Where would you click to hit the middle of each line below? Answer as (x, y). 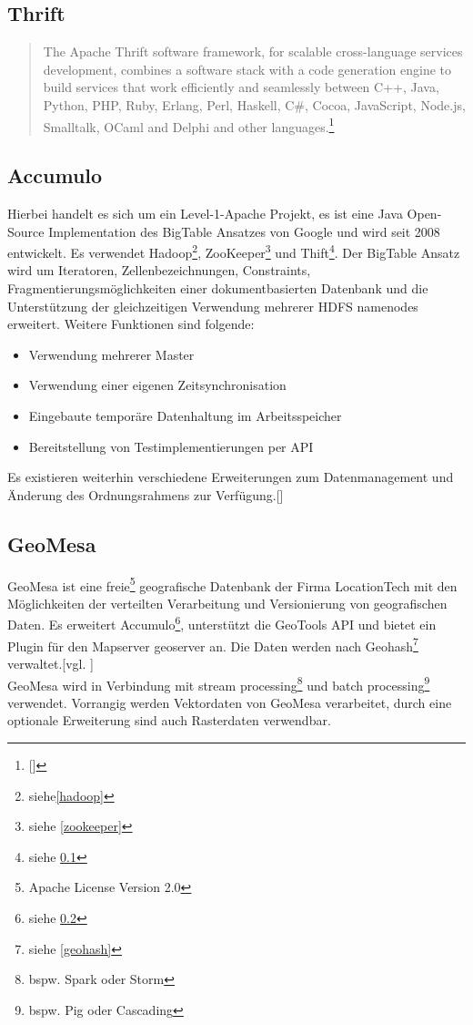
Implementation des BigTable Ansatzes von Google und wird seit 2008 (244, 231)
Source (26, 231)
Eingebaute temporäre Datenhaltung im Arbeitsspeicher (185, 416)
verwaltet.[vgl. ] (50, 663)
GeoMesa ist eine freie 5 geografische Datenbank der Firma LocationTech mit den (232, 584)
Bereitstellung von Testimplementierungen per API (171, 446)
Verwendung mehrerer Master (111, 354)
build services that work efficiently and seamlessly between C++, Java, (241, 87)
